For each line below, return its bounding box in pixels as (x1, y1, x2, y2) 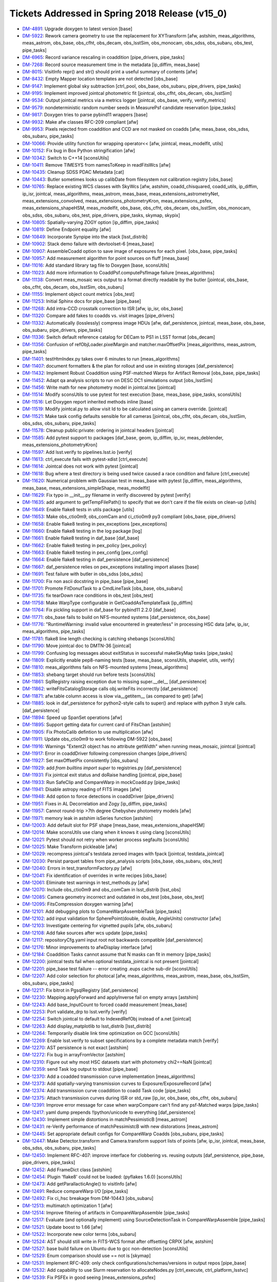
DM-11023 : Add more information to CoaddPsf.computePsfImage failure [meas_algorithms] (22, 269, 215, 275)
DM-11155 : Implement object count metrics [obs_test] (22, 291, 135, 297)
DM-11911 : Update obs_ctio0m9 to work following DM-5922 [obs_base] (22, 736, 173, 742)
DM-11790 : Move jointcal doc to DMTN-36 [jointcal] (22, 643, 131, 649)
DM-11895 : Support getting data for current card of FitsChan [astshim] (22, 722, 171, 728)
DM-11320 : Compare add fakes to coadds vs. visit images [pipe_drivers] (22, 313, 174, 319)
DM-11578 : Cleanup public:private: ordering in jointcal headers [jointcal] (22, 427, 174, 433)
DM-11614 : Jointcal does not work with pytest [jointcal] (22, 463, 138, 469)
